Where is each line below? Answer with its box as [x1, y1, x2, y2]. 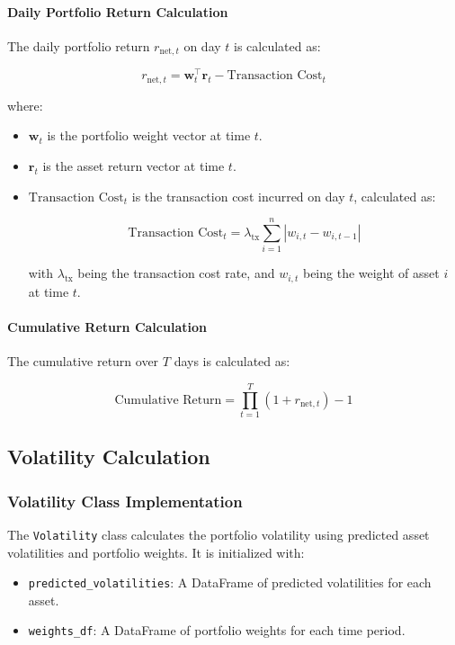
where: [7, 95, 43, 114]
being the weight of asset [302, 264, 440, 282]
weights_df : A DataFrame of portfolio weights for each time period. [28, 621, 406, 640]
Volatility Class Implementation [7, 489, 243, 512]
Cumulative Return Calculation [7, 317, 207, 336]
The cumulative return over [7, 352, 159, 371]
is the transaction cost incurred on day [131, 186, 345, 205]
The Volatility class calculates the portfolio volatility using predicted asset [7, 524, 430, 543]
